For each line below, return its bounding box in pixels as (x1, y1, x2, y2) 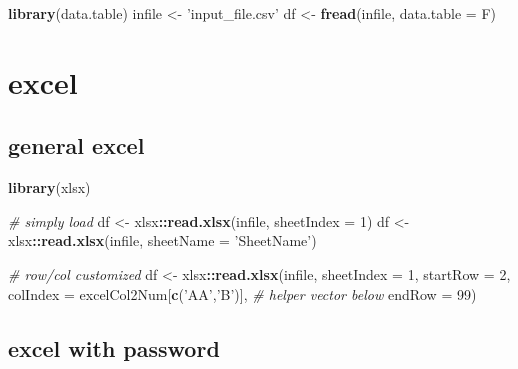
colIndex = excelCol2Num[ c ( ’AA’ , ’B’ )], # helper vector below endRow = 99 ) (8, 283, 477, 304)
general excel (8, 130, 145, 161)
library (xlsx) (8, 177, 91, 198)
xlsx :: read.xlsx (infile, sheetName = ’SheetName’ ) (8, 230, 317, 251)
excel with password (8, 332, 220, 363)
